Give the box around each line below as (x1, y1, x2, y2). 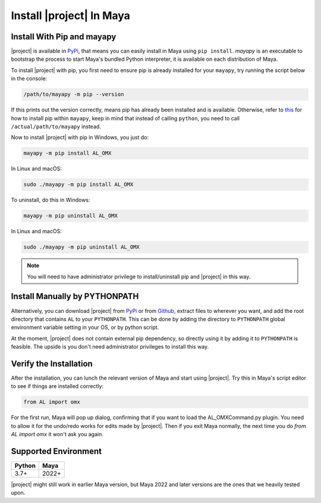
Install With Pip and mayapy (11, 32, 117, 42)
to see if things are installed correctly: (11, 383, 104, 390)
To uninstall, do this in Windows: (11, 197, 90, 204)
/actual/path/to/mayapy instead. (11, 123, 101, 130)
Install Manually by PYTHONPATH (11, 291, 139, 302)
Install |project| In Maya (11, 9, 131, 22)
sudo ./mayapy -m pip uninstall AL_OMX (23, 244, 140, 250)
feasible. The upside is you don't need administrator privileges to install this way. (11, 343, 209, 350)
